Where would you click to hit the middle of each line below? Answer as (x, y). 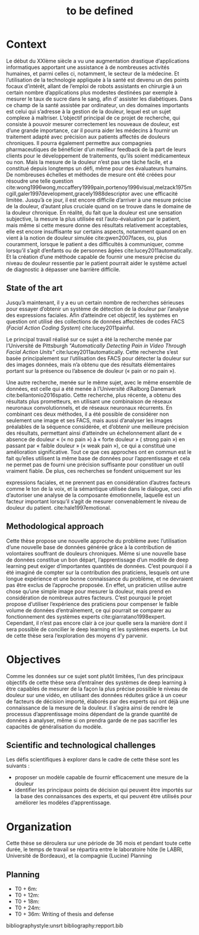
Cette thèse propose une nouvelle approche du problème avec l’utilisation (97, 541)
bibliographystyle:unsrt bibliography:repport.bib (65, 925)
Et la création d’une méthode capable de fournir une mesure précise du (94, 256)
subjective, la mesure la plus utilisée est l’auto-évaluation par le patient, (94, 219)
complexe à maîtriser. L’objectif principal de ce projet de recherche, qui (93, 118)
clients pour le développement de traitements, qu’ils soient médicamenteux (98, 155)
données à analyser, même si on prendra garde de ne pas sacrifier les (92, 720)
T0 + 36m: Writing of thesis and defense (64, 914)
